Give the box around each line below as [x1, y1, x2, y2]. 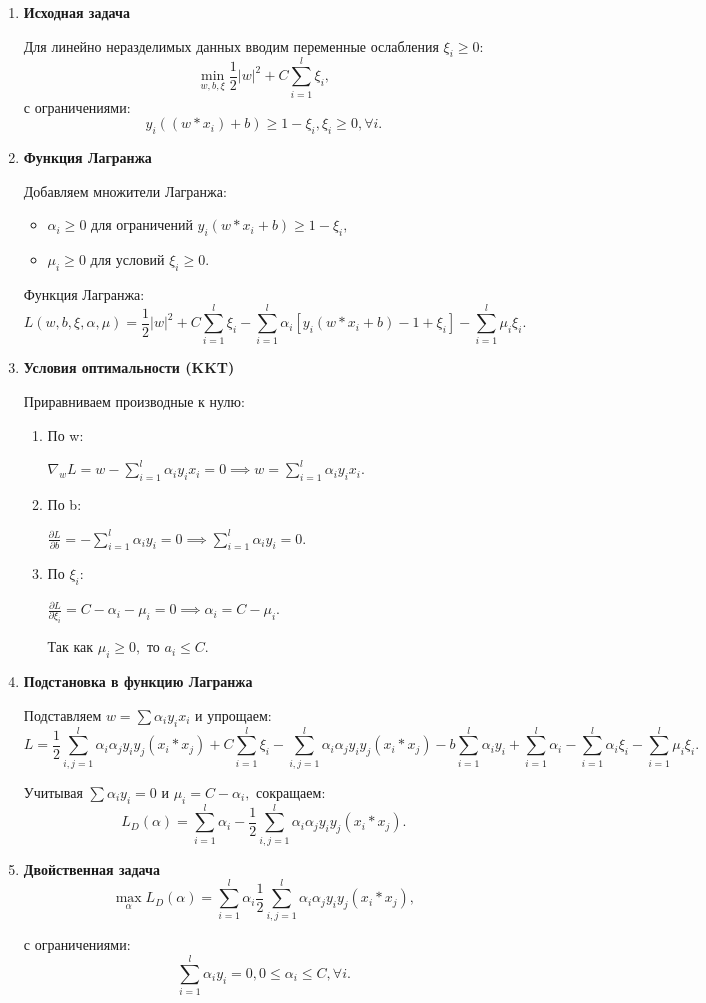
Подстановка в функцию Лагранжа [23, 671, 253, 692]
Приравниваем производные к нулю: [23, 391, 245, 411]
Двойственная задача [23, 858, 160, 879]
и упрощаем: [195, 704, 272, 725]
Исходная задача [23, 2, 130, 22]
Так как [47, 636, 94, 657]
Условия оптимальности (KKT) [23, 357, 235, 378]
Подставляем [23, 704, 102, 725]
